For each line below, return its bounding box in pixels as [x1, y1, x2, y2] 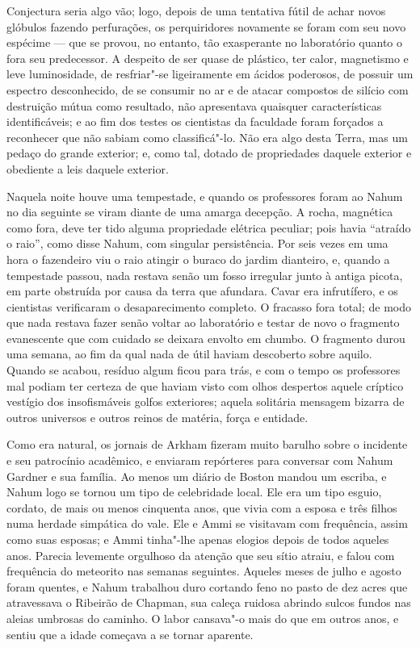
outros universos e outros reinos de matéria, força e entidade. [6, 408, 309, 425]
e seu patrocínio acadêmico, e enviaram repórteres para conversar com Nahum [6, 452, 393, 469]
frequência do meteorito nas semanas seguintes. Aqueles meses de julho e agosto [6, 562, 401, 579]
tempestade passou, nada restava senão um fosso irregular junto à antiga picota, [6, 266, 403, 283]
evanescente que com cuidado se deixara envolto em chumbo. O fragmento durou [6, 329, 405, 346]
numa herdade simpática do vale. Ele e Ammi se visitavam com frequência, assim [6, 515, 408, 532]
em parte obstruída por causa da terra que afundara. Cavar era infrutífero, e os [6, 282, 398, 299]
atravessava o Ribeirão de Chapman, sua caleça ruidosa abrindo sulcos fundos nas [6, 594, 411, 611]
